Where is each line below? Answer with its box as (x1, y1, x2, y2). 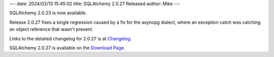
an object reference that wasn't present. (9, 26, 93, 32)
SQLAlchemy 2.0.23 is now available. (9, 10, 87, 16)
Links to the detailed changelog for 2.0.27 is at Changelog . (9, 35, 132, 41)
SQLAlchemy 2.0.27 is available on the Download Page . (9, 44, 125, 50)
